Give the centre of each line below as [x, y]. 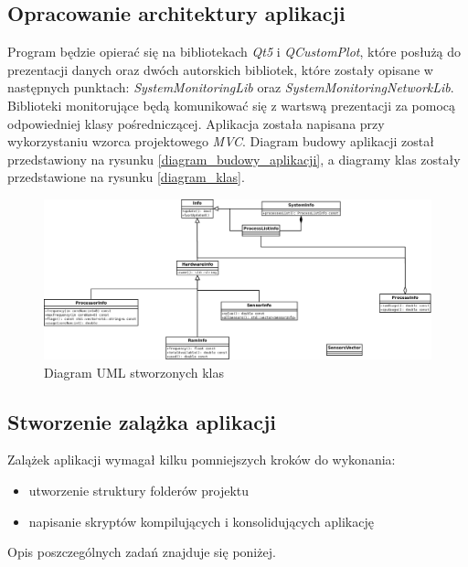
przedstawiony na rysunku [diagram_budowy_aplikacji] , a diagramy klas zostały [234, 159]
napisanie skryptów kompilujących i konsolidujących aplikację [201, 521]
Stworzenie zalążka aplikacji [142, 421]
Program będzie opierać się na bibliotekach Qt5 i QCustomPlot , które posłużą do [234, 52]
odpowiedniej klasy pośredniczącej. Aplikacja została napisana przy [196, 123]
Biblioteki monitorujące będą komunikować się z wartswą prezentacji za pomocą [232, 105]
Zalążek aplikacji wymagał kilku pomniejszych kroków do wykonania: [202, 460]
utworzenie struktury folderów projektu [139, 491]
